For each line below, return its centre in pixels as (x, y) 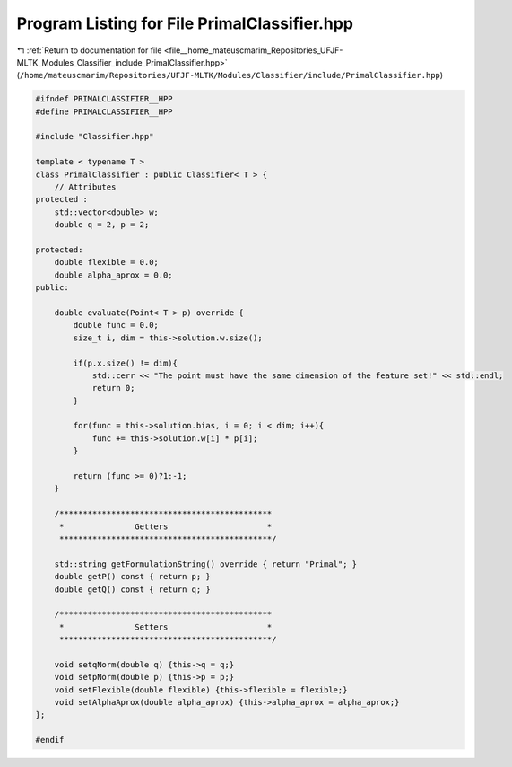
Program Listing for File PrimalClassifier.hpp (185, 23)
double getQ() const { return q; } (132, 589)
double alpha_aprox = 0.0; (114, 275)
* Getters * (165, 526)
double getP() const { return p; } (132, 577)
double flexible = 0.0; (106, 262)
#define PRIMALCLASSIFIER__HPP (104, 111)
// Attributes (85, 187)
